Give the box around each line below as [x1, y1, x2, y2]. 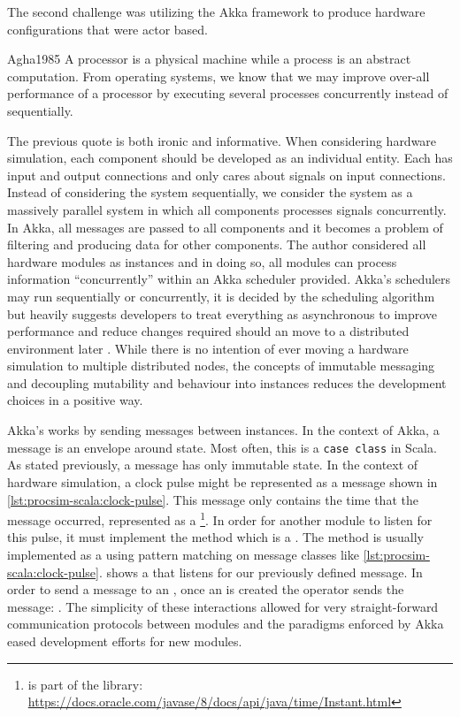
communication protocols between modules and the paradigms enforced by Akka [7, 614, 444, 633]
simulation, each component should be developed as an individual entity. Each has [7, 149, 453, 167]
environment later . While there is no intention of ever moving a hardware [7, 339, 409, 357]
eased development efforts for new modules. [7, 631, 242, 650]
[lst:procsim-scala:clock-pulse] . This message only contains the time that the [7, 490, 418, 508]
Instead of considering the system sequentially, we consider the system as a [7, 183, 413, 202]
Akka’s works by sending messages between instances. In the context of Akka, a [7, 421, 440, 439]
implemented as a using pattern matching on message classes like [7, 545, 359, 563]
